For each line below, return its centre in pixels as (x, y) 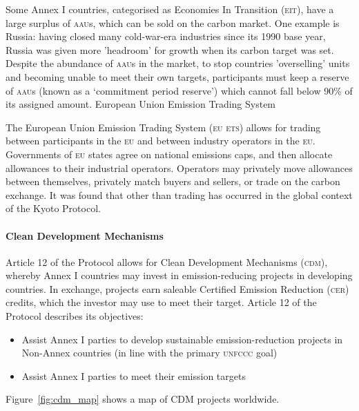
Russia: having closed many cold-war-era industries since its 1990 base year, (166, 36)
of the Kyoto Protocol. (53, 208)
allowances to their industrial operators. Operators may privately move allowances (179, 168)
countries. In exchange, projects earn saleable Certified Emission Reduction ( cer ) (177, 288)
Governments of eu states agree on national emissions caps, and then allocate (169, 154)
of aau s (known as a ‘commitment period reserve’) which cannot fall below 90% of (179, 90)
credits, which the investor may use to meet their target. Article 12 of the (161, 302)
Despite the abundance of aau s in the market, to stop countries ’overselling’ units (178, 63)
